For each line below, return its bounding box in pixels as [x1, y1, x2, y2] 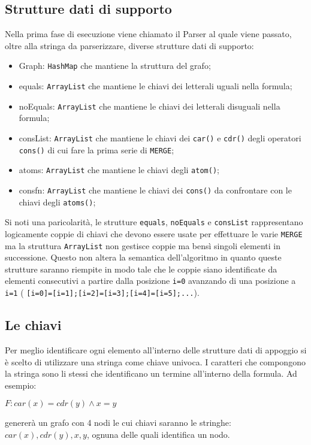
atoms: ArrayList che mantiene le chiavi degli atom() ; [19, 164, 219, 176]
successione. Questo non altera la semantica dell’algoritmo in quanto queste [5, 251, 282, 264]
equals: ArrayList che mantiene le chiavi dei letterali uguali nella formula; [19, 80, 292, 92]
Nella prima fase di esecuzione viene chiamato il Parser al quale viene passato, [5, 28, 292, 40]
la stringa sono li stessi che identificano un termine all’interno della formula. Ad [5, 367, 297, 380]
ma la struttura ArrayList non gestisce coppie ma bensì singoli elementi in [5, 239, 280, 252]
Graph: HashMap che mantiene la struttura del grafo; [19, 59, 211, 72]
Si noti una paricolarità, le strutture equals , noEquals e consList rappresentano [5, 216, 303, 228]
